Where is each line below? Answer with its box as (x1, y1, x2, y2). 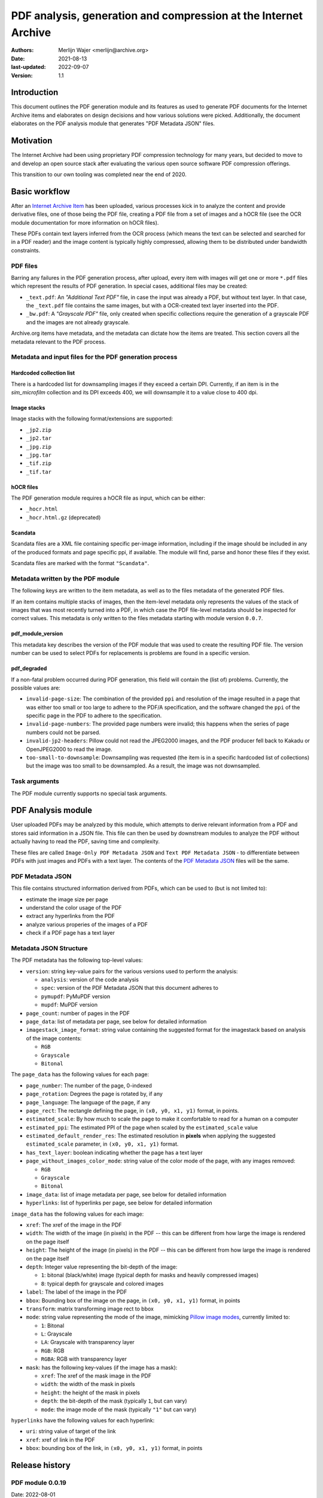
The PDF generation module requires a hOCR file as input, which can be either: (11, 494, 206, 502)
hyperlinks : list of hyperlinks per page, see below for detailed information (26, 1199, 212, 1207)
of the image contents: (26, 1034, 82, 1042)
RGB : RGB (41, 1347, 65, 1354)
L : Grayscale (41, 1330, 72, 1337)
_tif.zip (26, 460, 52, 467)
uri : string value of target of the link (26, 1428, 116, 1435)
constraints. (11, 246, 41, 254)
